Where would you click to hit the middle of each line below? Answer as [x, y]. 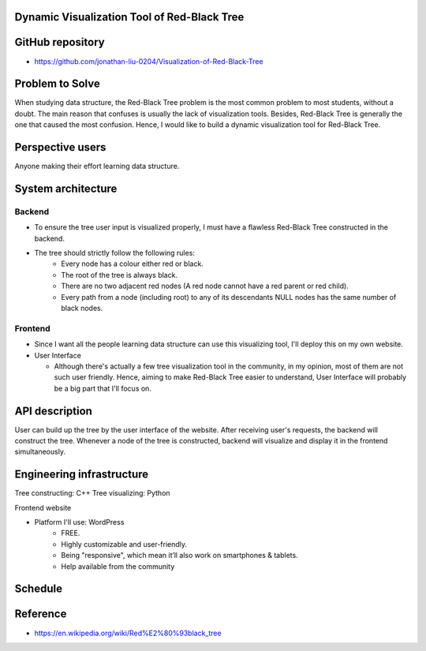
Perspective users [60, 147]
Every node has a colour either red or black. [133, 264]
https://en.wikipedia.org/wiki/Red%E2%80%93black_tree [128, 633]
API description [53, 411]
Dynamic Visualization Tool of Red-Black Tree [129, 17]
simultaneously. [40, 452]
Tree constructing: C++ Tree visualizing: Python [92, 493]
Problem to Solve [57, 84]
